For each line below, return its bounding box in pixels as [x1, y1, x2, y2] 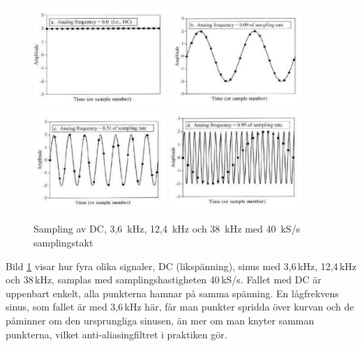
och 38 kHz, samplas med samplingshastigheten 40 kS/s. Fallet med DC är [6, 272, 322, 287]
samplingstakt [33, 235, 93, 250]
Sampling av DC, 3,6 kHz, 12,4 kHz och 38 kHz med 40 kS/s [33, 221, 301, 236]
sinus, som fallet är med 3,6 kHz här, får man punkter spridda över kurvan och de [6, 299, 354, 314]
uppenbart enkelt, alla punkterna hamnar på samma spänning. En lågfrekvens [6, 285, 339, 300]
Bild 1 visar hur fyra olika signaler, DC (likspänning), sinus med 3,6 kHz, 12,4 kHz [6, 258, 357, 273]
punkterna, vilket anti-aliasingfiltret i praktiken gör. [6, 327, 227, 341]
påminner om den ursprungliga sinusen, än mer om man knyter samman [6, 313, 315, 327]
